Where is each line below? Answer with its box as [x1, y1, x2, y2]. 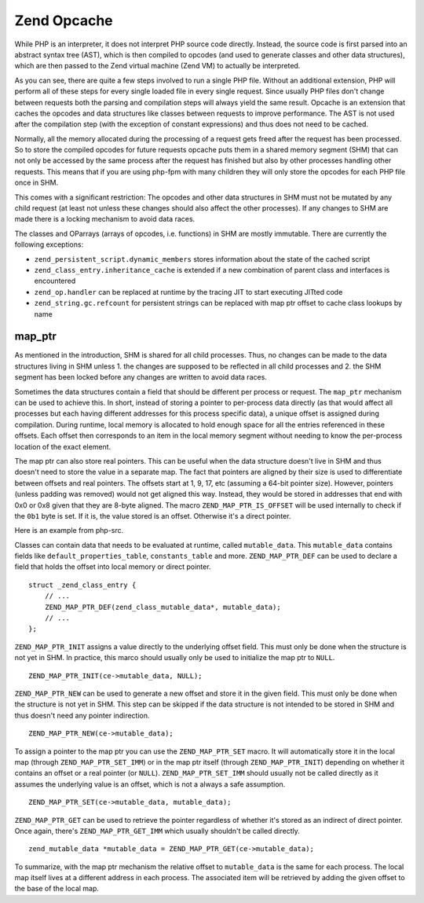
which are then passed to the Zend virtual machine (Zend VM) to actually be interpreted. [14, 61, 301, 71]
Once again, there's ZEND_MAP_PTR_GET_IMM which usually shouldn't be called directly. [14, 826, 300, 835]
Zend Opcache [14, 12, 113, 29]
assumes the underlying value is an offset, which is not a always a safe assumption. [14, 779, 286, 789]
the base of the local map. [14, 884, 100, 894]
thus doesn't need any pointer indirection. [14, 710, 150, 720]
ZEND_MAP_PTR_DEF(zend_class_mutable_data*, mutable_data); [44, 602, 282, 611]
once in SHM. [14, 178, 59, 188]
